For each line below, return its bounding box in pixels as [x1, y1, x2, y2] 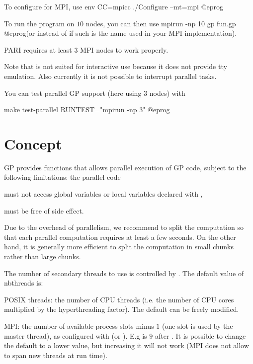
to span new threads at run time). [4, 350, 107, 360]
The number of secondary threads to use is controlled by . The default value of [4, 268, 244, 278]
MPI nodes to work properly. [80, 44, 169, 55]
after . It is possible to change [155, 330, 246, 341]
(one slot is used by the [162, 321, 233, 331]
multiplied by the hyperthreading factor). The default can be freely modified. [4, 304, 239, 314]
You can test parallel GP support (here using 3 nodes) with [4, 87, 185, 98]
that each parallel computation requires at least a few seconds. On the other [4, 231, 236, 242]
